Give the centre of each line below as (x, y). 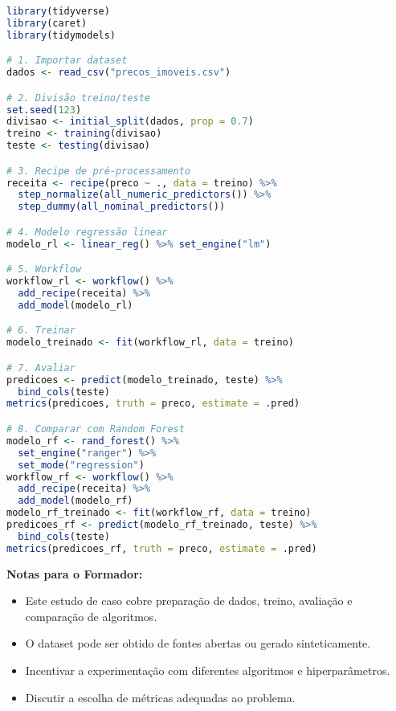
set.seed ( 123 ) (44, 110)
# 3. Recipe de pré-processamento (99, 171)
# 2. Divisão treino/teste (78, 98)
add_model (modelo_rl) (76, 305)
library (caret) (47, 23)
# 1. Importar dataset (67, 61)
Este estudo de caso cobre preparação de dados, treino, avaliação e (189, 601)
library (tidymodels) (61, 35)
